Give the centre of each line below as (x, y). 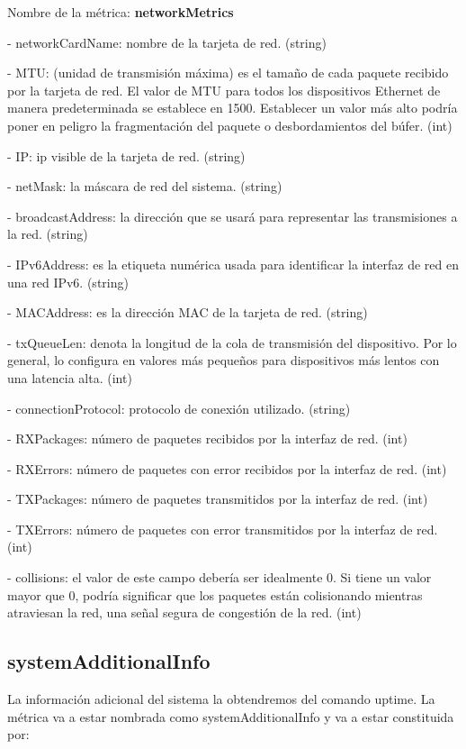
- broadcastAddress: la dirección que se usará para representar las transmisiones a (233, 216)
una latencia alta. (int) (70, 377)
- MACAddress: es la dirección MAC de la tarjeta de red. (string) (188, 312)
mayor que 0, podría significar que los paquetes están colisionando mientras (215, 594)
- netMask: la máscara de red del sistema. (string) (145, 186)
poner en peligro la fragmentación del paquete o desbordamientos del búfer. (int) (230, 125)
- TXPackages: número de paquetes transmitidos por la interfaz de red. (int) (218, 499)
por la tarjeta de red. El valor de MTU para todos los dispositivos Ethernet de (224, 90)
